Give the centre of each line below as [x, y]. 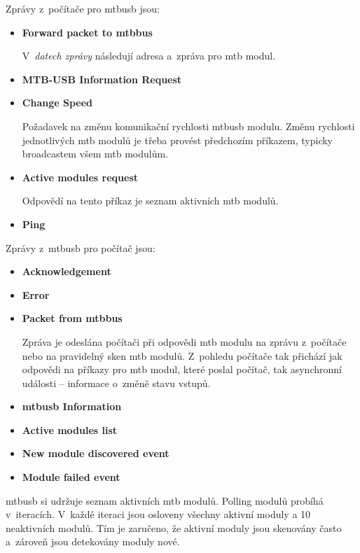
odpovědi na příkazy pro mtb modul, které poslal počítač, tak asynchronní [182, 369]
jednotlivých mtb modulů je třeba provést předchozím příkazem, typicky [178, 140]
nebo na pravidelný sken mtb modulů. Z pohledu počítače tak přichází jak [182, 355]
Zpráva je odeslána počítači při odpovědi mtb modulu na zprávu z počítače [184, 341]
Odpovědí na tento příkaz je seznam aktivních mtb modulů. [150, 201]
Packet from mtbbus [72, 318]
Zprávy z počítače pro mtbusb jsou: [83, 8]
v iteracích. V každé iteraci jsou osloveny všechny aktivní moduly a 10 [158, 514]
